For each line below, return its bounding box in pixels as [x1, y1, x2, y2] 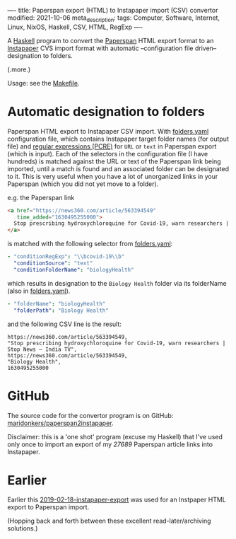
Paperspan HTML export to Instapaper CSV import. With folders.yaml [7, 127, 209, 135]
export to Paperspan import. [7, 503, 90, 511]
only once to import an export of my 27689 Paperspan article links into [7, 440, 213, 448]
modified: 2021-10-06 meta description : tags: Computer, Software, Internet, [7, 13, 220, 23]
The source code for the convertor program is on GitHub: [7, 411, 174, 419]
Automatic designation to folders [7, 103, 205, 120]
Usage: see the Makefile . [7, 79, 80, 87]
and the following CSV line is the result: [7, 320, 122, 328]
